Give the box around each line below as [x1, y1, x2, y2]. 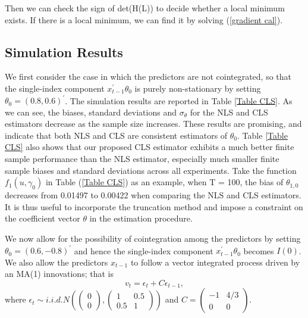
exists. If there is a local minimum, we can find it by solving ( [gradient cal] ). [5, 13, 283, 26]
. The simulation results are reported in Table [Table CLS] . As [65, 94, 293, 107]
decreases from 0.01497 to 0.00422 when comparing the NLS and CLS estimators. [5, 189, 301, 201]
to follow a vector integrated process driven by [130, 255, 300, 268]
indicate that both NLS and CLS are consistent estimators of [5, 129, 228, 141]
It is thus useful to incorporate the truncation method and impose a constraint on [5, 200, 303, 213]
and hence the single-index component [74, 244, 213, 257]
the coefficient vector [5, 212, 80, 225]
